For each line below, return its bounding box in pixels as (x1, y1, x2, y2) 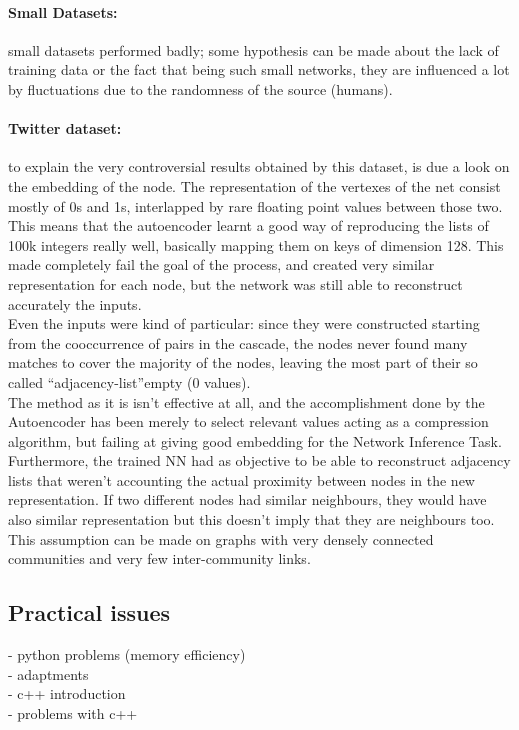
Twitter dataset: (8, 118, 122, 139)
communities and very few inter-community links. (8, 548, 311, 569)
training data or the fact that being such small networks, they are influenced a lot (8, 59, 510, 80)
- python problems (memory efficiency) (8, 644, 246, 665)
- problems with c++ (8, 702, 138, 723)
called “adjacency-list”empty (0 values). (8, 371, 251, 392)
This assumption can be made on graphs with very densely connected (8, 528, 434, 549)
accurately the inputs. (8, 293, 142, 314)
